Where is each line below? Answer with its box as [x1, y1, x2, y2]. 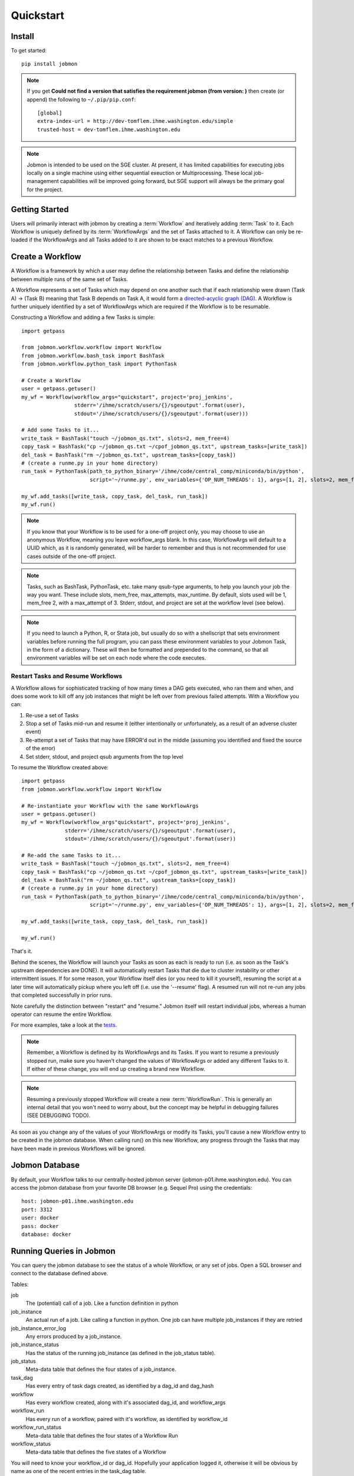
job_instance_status [11, 1341, 59, 1348]
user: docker [21, 1214, 59, 1222]
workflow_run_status [11, 1423, 62, 1431]
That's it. [11, 948, 32, 955]
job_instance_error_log [11, 1324, 67, 1331]
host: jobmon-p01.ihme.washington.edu [21, 1198, 134, 1204]
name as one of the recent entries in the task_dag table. [11, 1468, 147, 1475]
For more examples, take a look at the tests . [11, 1021, 117, 1028]
